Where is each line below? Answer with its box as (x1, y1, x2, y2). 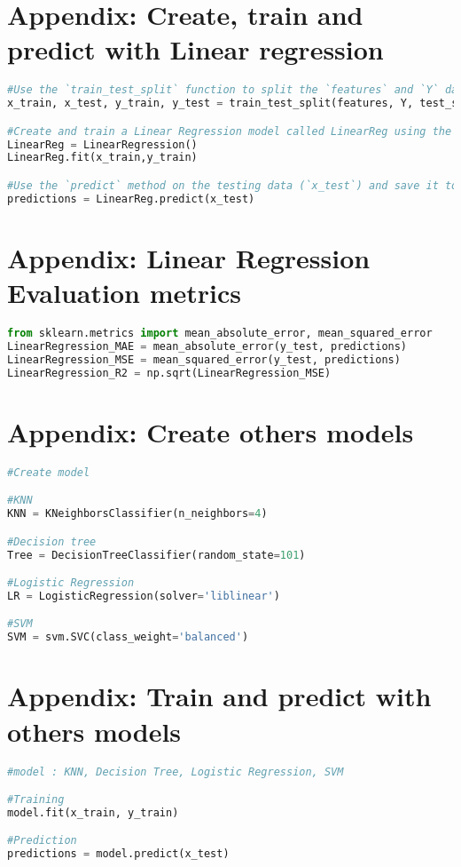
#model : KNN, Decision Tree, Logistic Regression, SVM (7, 765, 344, 778)
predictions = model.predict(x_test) (7, 847, 230, 861)
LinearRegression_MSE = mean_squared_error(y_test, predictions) (7, 353, 401, 366)
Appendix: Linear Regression (7, 239, 371, 275)
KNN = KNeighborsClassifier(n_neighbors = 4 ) (7, 507, 268, 521)
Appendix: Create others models (7, 413, 414, 449)
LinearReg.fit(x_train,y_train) (7, 151, 198, 164)
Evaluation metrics (7, 274, 241, 311)
